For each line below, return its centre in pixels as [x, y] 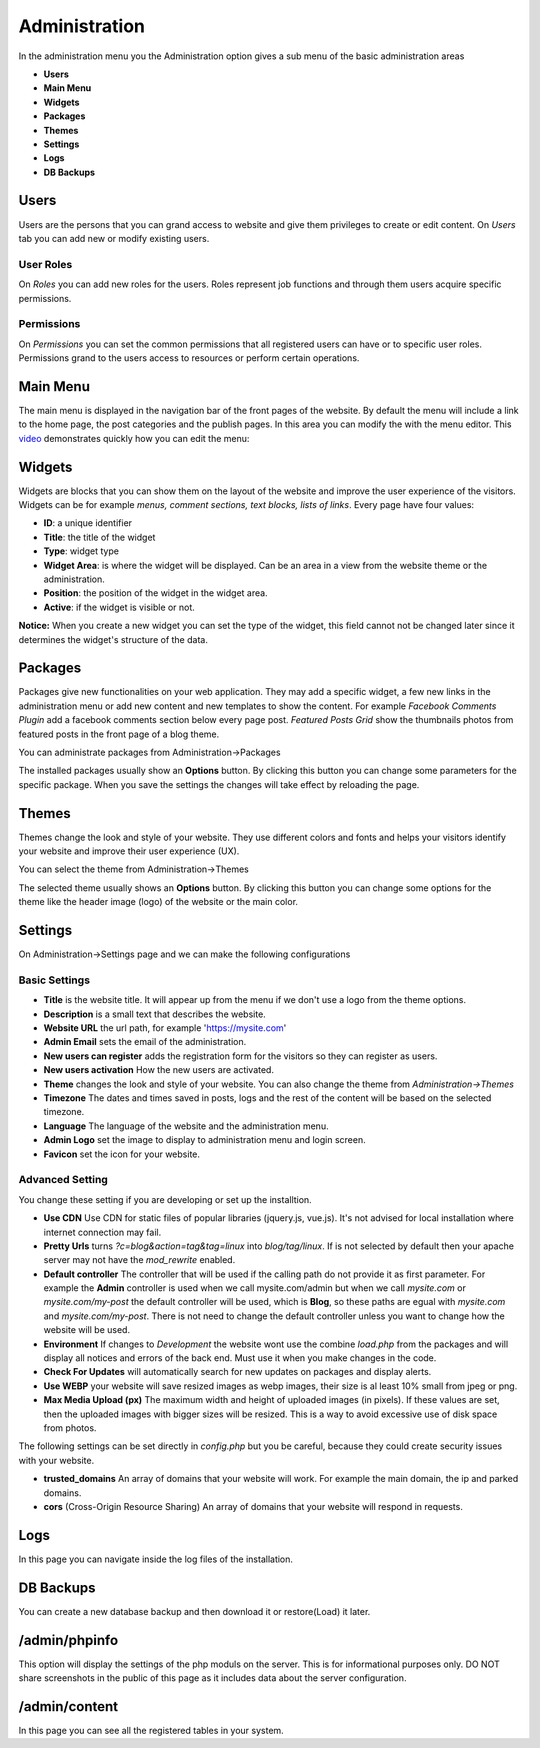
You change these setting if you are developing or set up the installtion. [165, 1199]
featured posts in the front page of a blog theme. [119, 734]
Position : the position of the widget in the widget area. [156, 593]
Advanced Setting [63, 1180]
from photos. [70, 1427]
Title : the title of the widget [99, 537]
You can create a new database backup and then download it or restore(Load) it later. [194, 1611]
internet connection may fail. [102, 1232]
